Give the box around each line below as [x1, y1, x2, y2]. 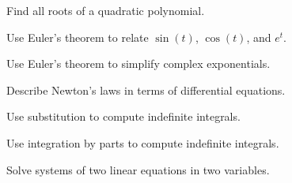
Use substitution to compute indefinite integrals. [6, 108, 241, 125]
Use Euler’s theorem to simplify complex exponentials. [6, 55, 271, 72]
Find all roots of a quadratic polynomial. [6, 2, 205, 18]
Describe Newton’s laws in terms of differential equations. [6, 81, 286, 98]
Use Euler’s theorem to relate [6, 28, 149, 45]
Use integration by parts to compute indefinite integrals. [6, 134, 279, 151]
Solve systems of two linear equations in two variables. [6, 161, 270, 177]
